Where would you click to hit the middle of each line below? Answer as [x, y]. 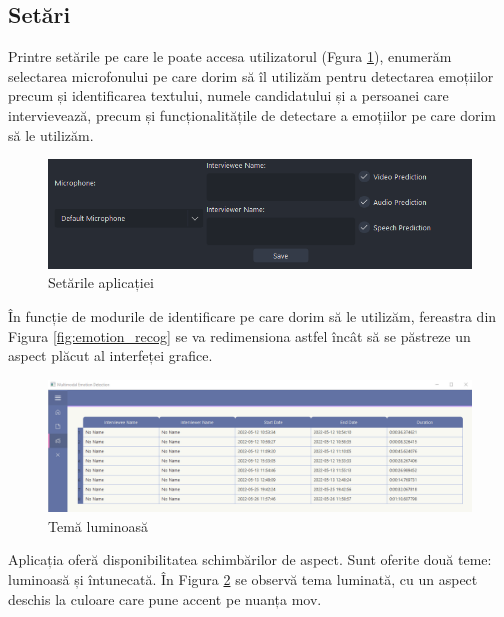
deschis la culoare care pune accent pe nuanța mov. [165, 598]
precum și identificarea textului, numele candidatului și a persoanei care [228, 95]
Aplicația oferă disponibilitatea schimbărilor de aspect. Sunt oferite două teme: [250, 559]
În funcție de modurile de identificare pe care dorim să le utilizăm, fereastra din [252, 315]
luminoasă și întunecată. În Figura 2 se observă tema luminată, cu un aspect [243, 579]
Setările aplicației [101, 282]
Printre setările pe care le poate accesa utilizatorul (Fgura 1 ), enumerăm [230, 56]
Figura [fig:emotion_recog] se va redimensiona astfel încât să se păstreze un [239, 335]
